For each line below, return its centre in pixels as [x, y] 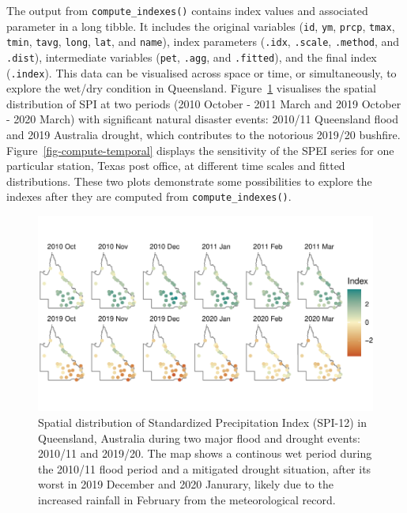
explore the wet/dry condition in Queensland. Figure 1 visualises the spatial [191, 88]
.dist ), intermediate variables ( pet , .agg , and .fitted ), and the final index [192, 57]
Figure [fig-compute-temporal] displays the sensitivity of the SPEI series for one [200, 150]
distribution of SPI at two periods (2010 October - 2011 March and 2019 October [204, 103]
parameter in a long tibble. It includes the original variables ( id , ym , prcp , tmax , [201, 26]
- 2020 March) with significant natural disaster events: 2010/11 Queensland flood [202, 119]
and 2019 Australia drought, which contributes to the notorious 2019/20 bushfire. [203, 135]
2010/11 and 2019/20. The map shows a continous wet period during [205, 453]
